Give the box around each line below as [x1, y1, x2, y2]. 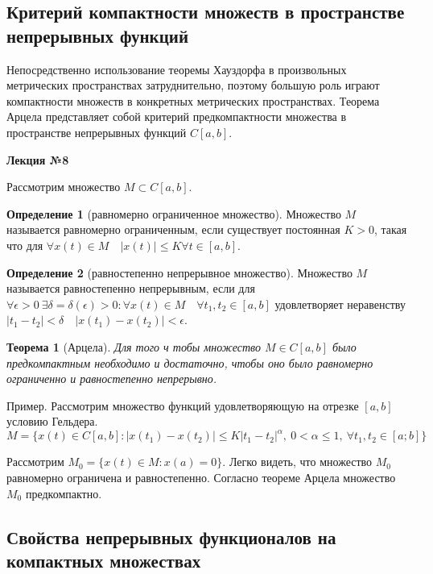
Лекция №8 [6, 151, 69, 168]
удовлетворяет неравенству [274, 295, 406, 312]
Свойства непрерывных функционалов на [6, 524, 336, 549]
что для [6, 236, 43, 253]
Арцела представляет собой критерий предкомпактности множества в [6, 108, 347, 125]
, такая [373, 221, 407, 238]
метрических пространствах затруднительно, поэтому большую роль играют [6, 77, 380, 94]
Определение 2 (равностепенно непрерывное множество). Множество [6, 264, 353, 281]
